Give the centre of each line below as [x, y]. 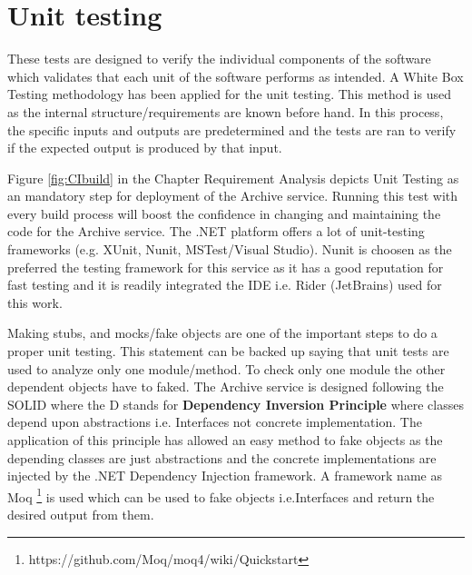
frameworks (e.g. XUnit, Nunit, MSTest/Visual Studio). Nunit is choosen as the [230, 249]
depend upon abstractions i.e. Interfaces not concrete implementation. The [215, 422]
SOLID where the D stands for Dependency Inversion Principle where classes [236, 404]
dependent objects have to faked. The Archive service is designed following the [226, 387]
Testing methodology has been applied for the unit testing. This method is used [229, 94]
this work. [35, 302]
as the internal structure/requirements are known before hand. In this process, [226, 111]
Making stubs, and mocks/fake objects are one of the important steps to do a [222, 333]
